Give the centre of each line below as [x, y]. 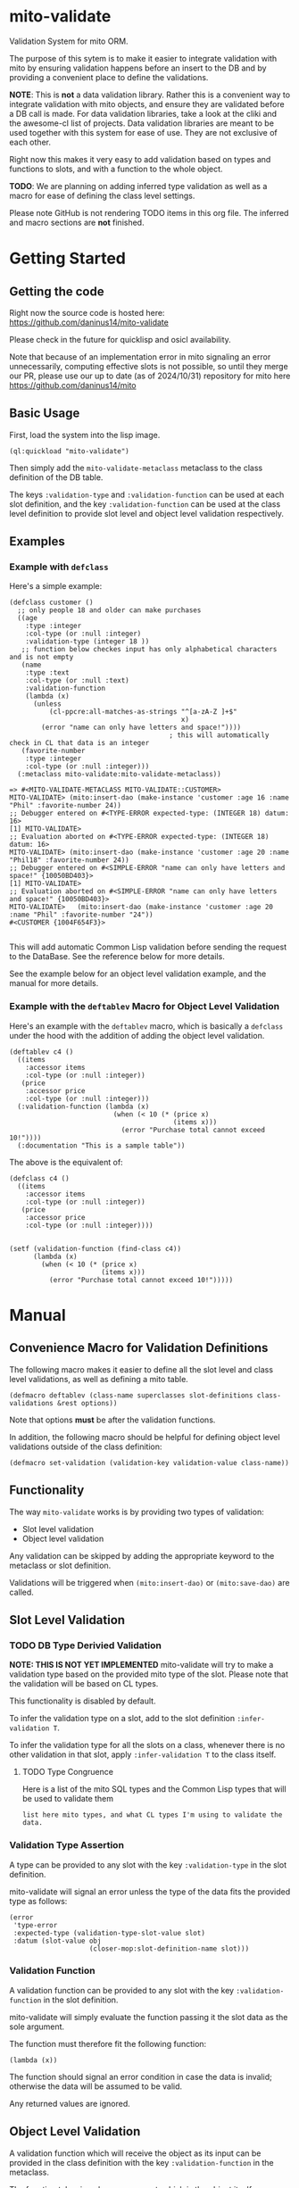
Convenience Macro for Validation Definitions [139, 1348]
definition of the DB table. [56, 477]
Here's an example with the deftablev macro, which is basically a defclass [146, 1026]
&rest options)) [87, 1403]
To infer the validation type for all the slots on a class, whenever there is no [147, 1745]
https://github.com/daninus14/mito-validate [89, 322]
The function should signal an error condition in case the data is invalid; [141, 2076]
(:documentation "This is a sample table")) [101, 1145]
